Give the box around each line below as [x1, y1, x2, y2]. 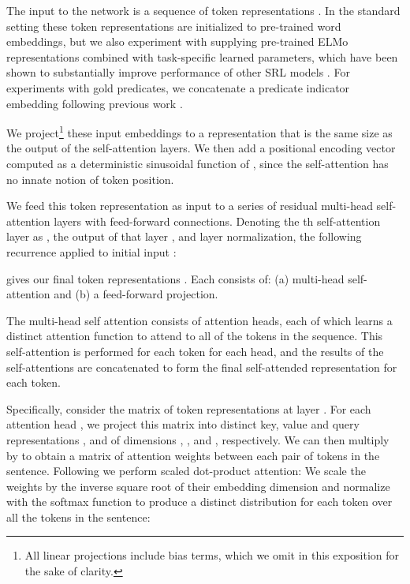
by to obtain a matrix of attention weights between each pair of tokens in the [6, 447, 380, 463]
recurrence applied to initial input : [6, 243, 177, 260]
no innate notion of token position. [6, 170, 174, 187]
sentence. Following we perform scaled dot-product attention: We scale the [6, 462, 366, 479]
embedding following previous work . [6, 95, 183, 111]
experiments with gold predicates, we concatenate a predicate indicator [6, 79, 350, 95]
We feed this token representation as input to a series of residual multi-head [6, 197, 373, 214]
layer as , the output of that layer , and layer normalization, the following [6, 228, 362, 245]
